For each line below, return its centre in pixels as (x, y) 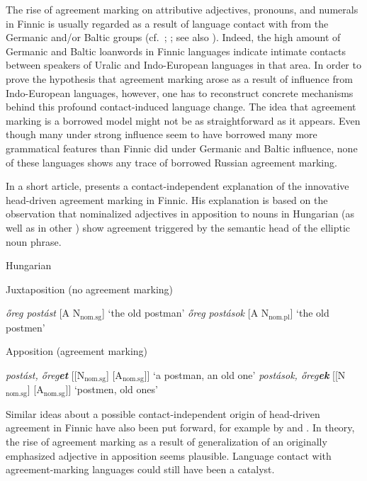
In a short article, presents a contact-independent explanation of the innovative (177, 186)
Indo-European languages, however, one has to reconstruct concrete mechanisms (180, 92)
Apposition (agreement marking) (77, 351)
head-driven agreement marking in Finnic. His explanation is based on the (167, 199)
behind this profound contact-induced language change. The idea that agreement (181, 107)
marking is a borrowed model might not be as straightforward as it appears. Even (183, 120)
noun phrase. (34, 241)
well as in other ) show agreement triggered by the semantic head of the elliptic (178, 227)
